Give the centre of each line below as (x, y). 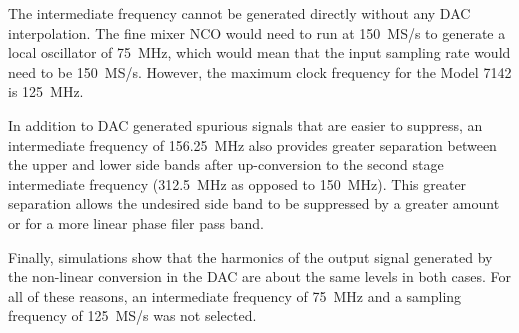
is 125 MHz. (46, 91)
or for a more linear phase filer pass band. (136, 222)
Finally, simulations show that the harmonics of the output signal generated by (250, 256)
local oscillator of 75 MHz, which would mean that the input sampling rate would (259, 52)
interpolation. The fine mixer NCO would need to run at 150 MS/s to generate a (257, 32)
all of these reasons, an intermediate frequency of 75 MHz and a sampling (235, 295)
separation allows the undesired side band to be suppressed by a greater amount (254, 203)
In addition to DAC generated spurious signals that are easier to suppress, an (245, 124)
